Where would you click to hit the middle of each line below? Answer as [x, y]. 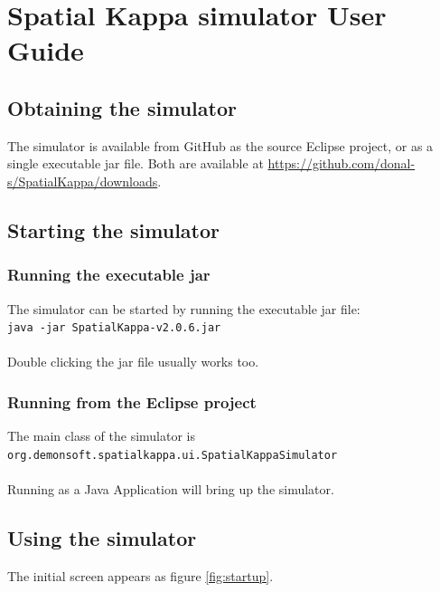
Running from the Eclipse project [132, 401]
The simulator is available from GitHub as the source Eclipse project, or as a [220, 145]
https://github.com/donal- [342, 163]
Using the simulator [102, 538]
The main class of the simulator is [101, 436]
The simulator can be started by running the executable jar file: [184, 308]
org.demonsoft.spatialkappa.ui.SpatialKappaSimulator [173, 455]
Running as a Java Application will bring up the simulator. [171, 489]
